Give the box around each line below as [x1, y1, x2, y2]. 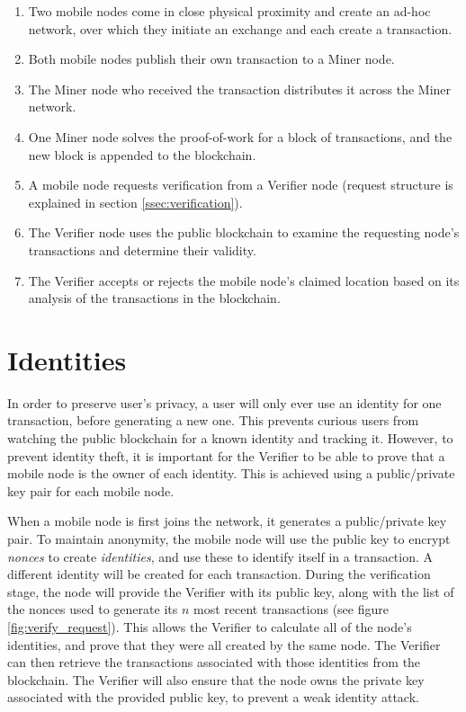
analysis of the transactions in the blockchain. [28, 289, 281, 307]
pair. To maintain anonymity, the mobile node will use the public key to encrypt [7, 530, 451, 547]
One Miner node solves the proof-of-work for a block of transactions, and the [28, 127, 453, 146]
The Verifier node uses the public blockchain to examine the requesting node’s [28, 223, 460, 242]
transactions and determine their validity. [28, 240, 256, 259]
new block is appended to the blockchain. [28, 145, 256, 164]
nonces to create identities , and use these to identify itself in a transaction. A [7, 547, 434, 565]
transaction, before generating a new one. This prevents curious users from [7, 411, 419, 430]
